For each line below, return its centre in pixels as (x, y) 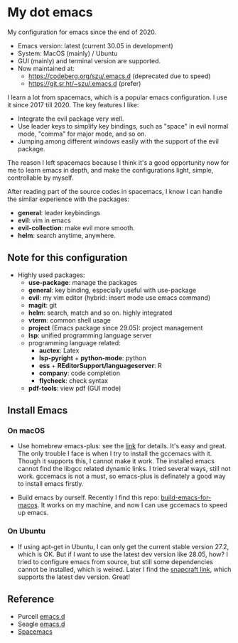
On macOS (26, 431)
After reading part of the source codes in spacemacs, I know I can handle (115, 191)
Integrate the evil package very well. (71, 119)
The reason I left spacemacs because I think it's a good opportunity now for (118, 162)
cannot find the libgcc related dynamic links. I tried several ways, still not (124, 469)
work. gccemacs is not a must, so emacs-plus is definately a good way (121, 476)
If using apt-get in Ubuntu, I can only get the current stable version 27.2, (123, 546)
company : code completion (80, 373)
